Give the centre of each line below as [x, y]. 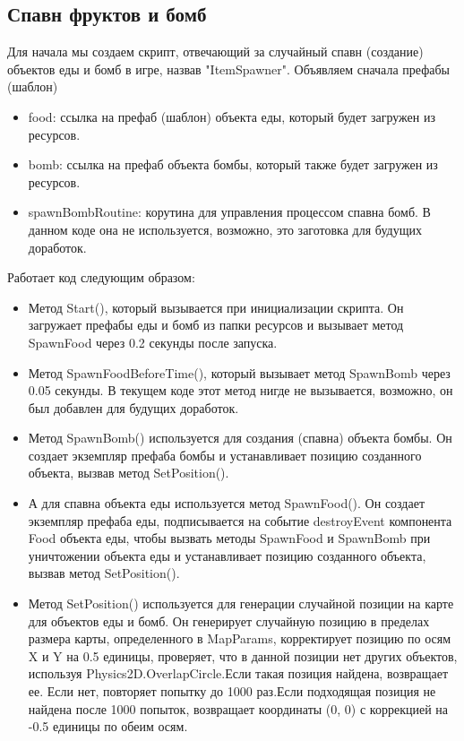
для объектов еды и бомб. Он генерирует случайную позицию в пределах [229, 620]
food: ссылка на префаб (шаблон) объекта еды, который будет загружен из [232, 116]
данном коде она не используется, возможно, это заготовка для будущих [225, 229]
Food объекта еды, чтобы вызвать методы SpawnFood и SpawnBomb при [229, 538]
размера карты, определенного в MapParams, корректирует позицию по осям [240, 638]
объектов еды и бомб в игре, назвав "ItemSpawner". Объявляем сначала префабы [228, 69]
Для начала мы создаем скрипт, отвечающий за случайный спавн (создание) [215, 52]
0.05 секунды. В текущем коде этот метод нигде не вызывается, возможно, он [241, 390]
